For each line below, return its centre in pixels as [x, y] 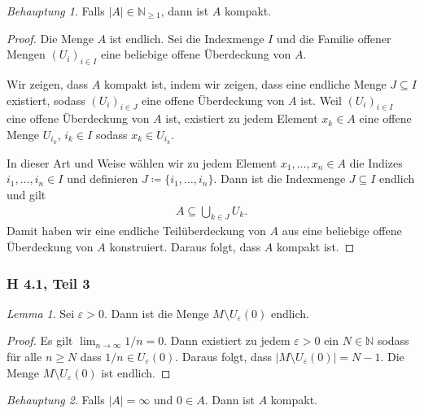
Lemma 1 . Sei [41, 313]
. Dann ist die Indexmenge [280, 179]
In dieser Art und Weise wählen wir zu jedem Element [142, 162]
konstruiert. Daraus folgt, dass [185, 247]
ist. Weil [321, 100]
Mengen [26, 54]
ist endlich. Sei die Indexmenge [187, 38]
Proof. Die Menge [50, 38]
